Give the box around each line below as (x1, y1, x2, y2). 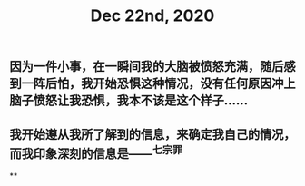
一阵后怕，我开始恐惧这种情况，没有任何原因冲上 (21, 76, 296, 92)
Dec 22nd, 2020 (90, 5, 215, 26)
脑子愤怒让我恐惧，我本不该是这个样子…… (9, 93, 249, 109)
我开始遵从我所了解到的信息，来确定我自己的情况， (9, 126, 296, 142)
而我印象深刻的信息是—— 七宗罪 (9, 142, 183, 162)
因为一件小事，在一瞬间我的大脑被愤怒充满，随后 (9, 59, 284, 74)
